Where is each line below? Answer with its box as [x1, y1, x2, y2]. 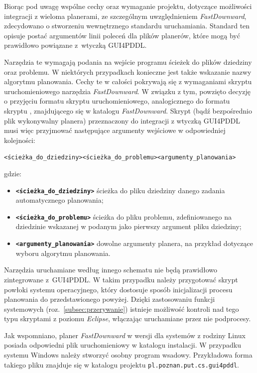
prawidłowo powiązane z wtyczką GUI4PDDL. [4, 40, 147, 50]
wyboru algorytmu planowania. [15, 248, 111, 258]
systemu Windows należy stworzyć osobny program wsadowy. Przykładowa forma [4, 350, 253, 360]
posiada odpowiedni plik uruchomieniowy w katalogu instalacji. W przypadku [4, 340, 241, 350]
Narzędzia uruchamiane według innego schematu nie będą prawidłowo [4, 264, 218, 275]
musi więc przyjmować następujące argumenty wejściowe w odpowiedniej [4, 125, 226, 135]
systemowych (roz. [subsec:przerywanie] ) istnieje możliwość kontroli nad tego [4, 303, 239, 314]
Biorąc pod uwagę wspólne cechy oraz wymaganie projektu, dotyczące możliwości [4, 1, 252, 11]
